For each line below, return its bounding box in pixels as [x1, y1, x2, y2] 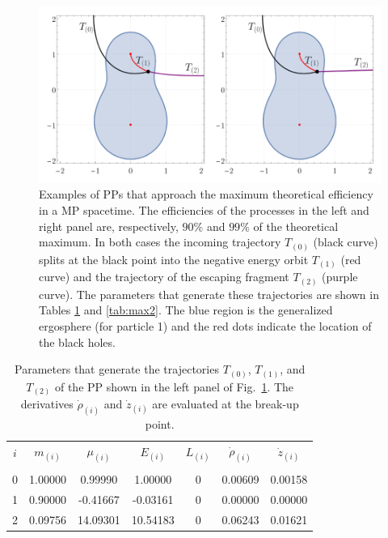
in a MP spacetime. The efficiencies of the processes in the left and [39, 202, 369, 218]
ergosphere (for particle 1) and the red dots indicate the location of [39, 317, 372, 334]
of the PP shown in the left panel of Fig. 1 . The [54, 378, 294, 395]
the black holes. [39, 333, 116, 350]
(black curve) [313, 233, 378, 250]
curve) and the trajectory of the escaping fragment [39, 268, 289, 285]
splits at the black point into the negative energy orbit [39, 250, 309, 267]
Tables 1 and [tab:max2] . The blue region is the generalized [39, 301, 333, 318]
